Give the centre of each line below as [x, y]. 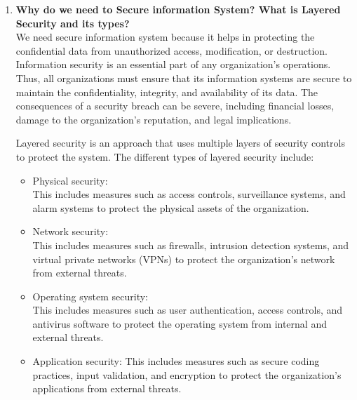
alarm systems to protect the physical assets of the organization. [171, 207]
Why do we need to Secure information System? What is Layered [178, 9]
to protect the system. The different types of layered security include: [165, 156]
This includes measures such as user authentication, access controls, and [188, 310]
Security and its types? [73, 23]
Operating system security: [90, 296]
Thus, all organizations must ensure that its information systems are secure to [184, 78]
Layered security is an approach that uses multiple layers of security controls [180, 143]
